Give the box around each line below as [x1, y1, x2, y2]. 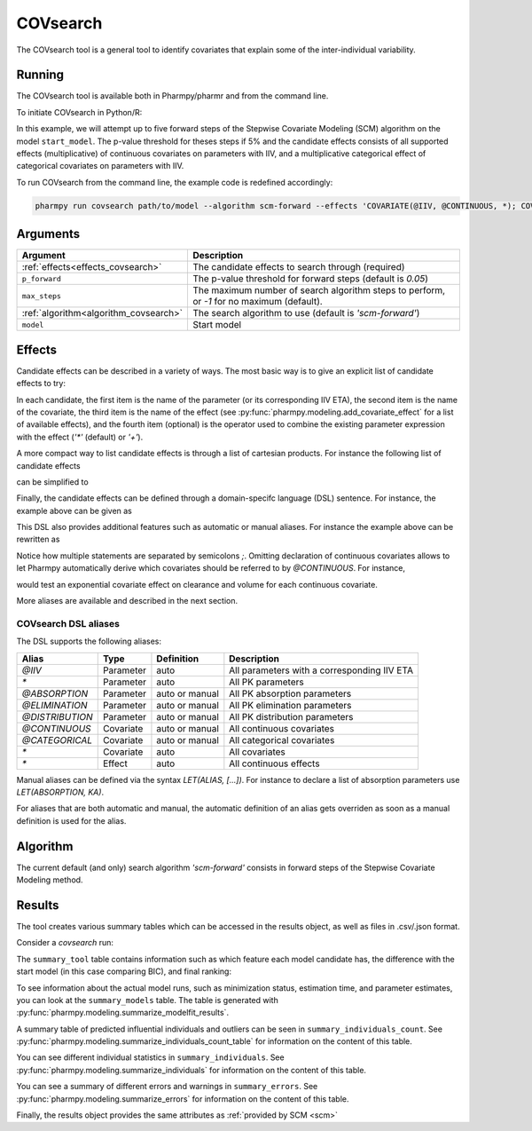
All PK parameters [229, 676, 305, 688]
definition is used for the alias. [16, 815, 127, 826]
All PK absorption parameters [229, 687, 352, 700]
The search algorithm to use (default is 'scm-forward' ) [192, 307, 420, 320]
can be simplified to [16, 476, 89, 487]
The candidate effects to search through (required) [192, 261, 405, 273]
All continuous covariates [229, 722, 335, 734]
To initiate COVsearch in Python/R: [16, 107, 143, 117]
